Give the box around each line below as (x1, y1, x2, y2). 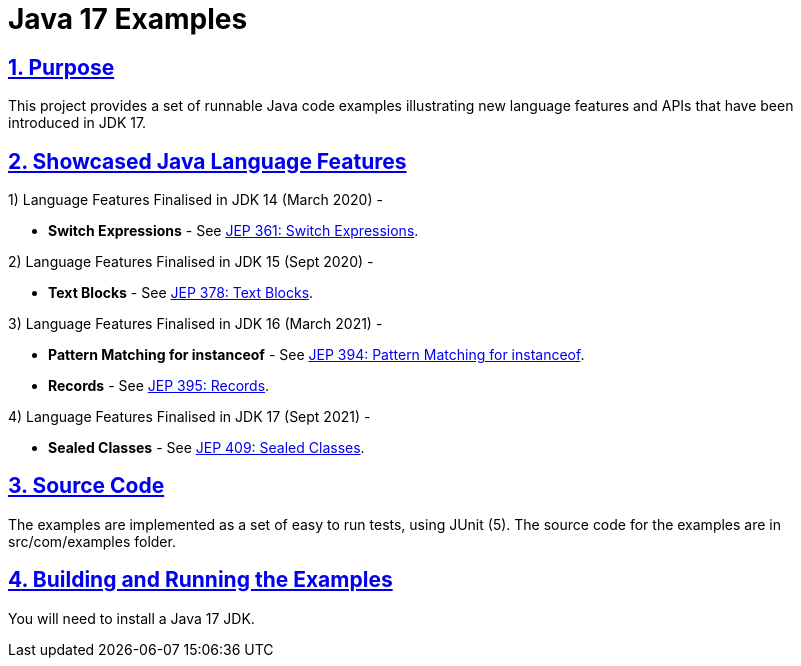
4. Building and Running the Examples (8, 567, 393, 593)
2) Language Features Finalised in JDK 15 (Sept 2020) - (8, 253, 374, 271)
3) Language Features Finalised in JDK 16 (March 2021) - (8, 315, 383, 333)
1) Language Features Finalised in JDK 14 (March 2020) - (8, 191, 383, 209)
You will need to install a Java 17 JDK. (8, 609, 255, 627)
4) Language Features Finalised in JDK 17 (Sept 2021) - (8, 408, 371, 426)
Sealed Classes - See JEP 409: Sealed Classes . (48, 439, 365, 457)
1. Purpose (8, 54, 115, 80)
